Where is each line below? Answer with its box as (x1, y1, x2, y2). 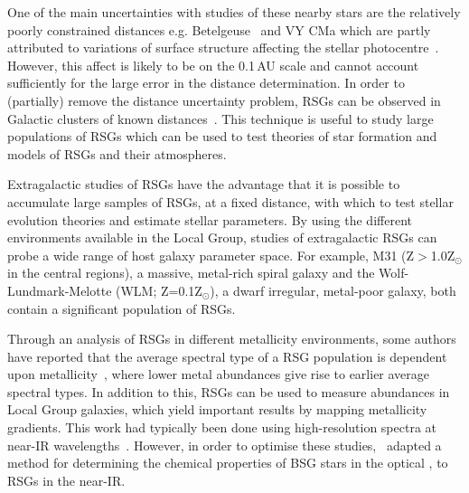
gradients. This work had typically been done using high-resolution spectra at (7, 418, 437, 437)
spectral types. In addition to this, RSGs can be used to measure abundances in (7, 382, 450, 401)
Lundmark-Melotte (7, 280, 112, 299)
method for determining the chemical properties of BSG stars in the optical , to (7, 453, 448, 472)
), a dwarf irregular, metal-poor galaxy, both (210, 280, 456, 299)
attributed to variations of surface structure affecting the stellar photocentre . (7, 38, 439, 57)
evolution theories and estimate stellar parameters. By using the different (7, 210, 412, 229)
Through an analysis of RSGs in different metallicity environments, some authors (7, 329, 456, 348)
